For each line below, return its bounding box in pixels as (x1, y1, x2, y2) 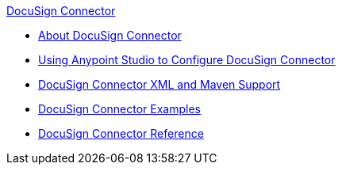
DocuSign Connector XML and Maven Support (38, 78, 281, 91)
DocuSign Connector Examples (38, 102, 202, 116)
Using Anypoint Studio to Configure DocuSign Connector (38, 53, 336, 66)
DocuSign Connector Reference (38, 127, 204, 140)
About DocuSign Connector (38, 28, 182, 42)
